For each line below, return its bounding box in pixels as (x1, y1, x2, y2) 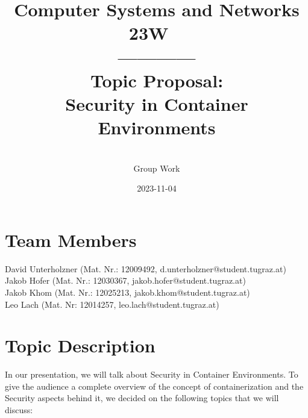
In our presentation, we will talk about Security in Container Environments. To (5, 368, 298, 381)
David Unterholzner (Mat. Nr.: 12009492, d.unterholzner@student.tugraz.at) (5, 262, 286, 275)
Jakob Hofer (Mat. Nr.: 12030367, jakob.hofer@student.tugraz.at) (5, 274, 246, 287)
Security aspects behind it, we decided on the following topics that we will (5, 391, 279, 404)
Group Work (133, 161, 180, 174)
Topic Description (5, 333, 156, 358)
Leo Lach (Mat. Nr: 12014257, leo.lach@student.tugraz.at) (5, 298, 219, 310)
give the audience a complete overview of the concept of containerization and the (5, 379, 304, 392)
